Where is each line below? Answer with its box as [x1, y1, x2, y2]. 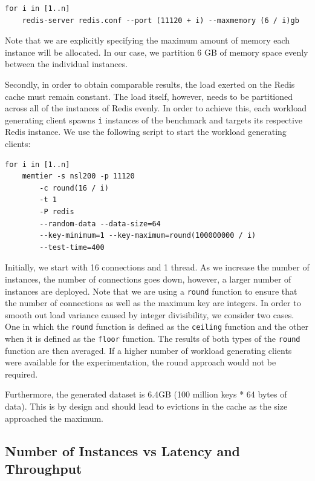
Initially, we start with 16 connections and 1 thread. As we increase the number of [5, 261, 310, 273]
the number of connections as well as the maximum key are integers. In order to [5, 296, 301, 309]
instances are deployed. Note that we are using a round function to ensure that [5, 284, 297, 297]
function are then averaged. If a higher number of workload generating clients [5, 344, 292, 356]
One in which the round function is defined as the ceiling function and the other [5, 320, 308, 333]
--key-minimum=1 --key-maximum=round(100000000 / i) [39, 231, 256, 240]
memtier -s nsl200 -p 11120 [22, 172, 135, 181]
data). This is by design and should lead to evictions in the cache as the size [5, 400, 288, 413]
